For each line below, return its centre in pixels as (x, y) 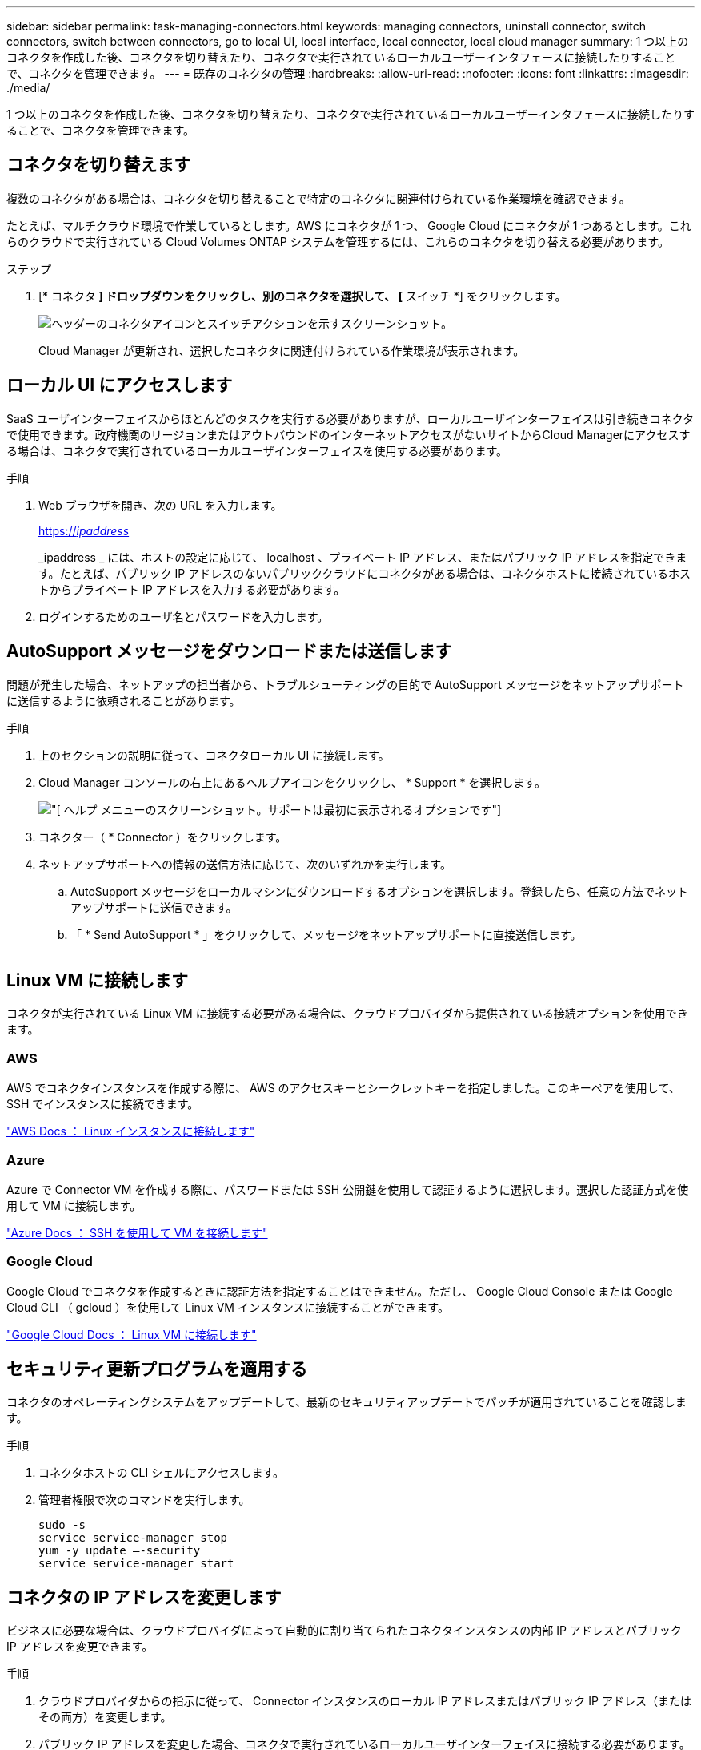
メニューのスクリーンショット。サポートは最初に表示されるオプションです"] (301, 809)
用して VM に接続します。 (74, 1205)
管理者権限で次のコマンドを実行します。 (144, 1500)
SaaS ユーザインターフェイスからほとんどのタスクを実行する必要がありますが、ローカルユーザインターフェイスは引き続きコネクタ (350, 418)
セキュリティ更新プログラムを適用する (157, 1369)
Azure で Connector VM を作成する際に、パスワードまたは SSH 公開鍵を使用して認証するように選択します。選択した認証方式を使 (348, 1189)
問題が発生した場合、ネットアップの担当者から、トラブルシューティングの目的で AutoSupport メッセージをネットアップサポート (345, 684)
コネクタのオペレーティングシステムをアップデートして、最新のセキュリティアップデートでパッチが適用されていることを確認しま (346, 1402)
